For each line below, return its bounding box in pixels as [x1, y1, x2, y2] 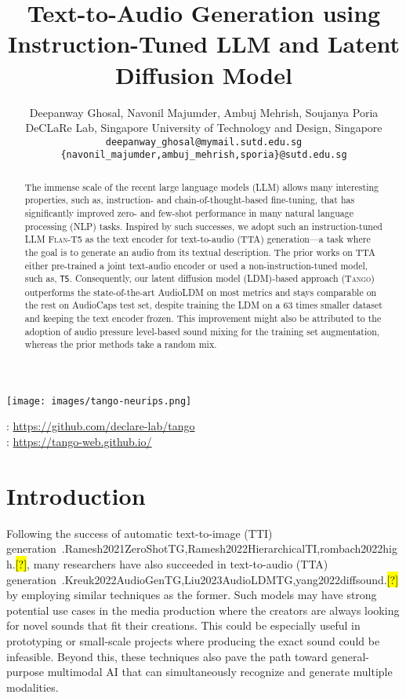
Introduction [6, 479, 146, 511]
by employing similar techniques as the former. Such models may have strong [6, 587, 377, 603]
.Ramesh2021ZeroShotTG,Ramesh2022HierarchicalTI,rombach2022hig [61, 540, 398, 557]
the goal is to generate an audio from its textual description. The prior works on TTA [24, 246, 375, 259]
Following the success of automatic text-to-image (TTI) [6, 524, 273, 541]
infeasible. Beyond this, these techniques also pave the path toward [6, 648, 328, 664]
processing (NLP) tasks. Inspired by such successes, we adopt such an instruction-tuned [24, 219, 382, 232]
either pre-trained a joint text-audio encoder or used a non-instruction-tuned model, [24, 258, 368, 272]
